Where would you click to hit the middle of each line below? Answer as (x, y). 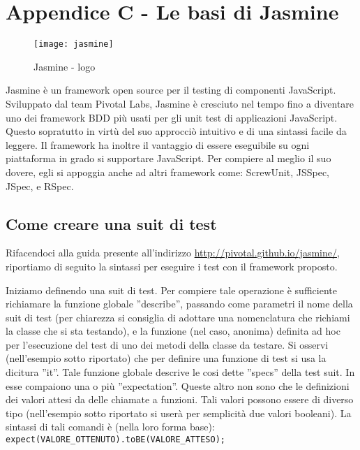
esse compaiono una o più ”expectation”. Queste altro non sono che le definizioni (178, 385)
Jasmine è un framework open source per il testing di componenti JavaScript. (171, 90)
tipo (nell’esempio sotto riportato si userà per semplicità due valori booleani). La (179, 413)
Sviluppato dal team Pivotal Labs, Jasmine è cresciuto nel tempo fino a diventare (180, 103)
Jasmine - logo (65, 66)
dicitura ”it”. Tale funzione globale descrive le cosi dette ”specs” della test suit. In (180, 372)
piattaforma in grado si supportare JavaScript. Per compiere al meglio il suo (168, 158)
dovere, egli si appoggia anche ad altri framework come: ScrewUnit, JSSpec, (168, 172)
